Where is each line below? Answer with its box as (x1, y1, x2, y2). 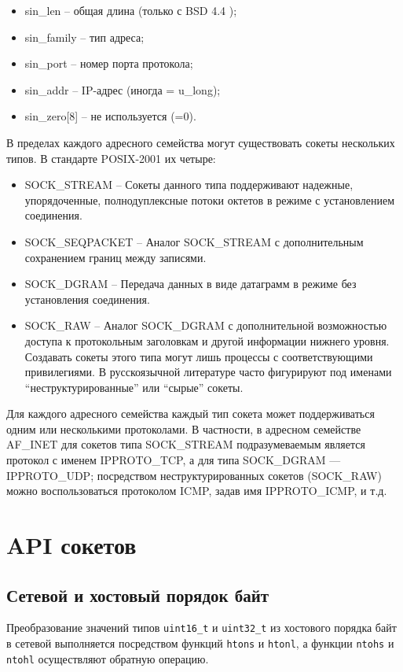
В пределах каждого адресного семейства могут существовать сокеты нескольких (6, 134, 395, 150)
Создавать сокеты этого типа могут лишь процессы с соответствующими (24, 348, 373, 364)
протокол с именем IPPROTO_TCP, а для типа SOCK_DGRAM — (6, 452, 341, 468)
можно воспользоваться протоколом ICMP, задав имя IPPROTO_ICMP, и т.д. (6, 482, 387, 499)
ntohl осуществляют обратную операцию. (6, 650, 209, 666)
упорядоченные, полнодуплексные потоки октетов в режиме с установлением (24, 191, 395, 208)
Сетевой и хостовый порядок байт (6, 582, 269, 607)
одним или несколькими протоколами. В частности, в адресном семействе (6, 420, 361, 437)
